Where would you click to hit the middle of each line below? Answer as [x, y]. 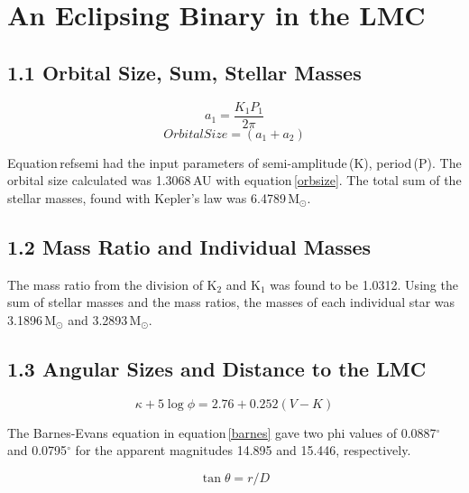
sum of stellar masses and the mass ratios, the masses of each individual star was [231, 302]
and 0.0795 [37, 450]
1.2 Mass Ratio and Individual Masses [189, 246]
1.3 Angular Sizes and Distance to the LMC [217, 368]
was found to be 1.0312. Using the [364, 284]
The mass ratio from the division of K [112, 284]
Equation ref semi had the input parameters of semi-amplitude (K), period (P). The [234, 162]
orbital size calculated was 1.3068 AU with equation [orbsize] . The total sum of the [234, 180]
